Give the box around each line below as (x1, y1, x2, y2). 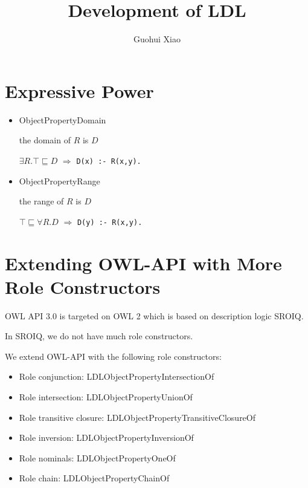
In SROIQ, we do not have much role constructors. (5, 330, 193, 342)
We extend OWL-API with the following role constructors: (5, 350, 222, 362)
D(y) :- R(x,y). (77, 218, 143, 227)
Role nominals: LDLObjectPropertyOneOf (19, 451, 176, 464)
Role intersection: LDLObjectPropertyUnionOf (19, 391, 193, 403)
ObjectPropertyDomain (19, 113, 106, 126)
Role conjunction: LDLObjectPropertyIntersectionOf (19, 370, 214, 383)
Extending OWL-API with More (5, 250, 282, 275)
